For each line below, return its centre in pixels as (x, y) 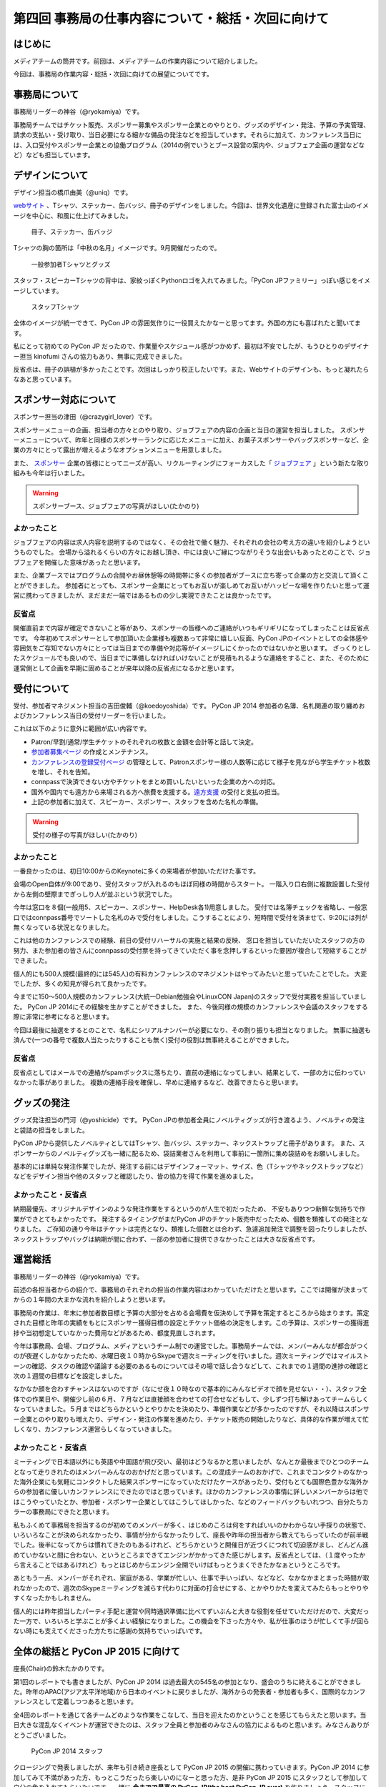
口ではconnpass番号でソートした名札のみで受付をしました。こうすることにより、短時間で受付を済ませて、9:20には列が (190, 917)
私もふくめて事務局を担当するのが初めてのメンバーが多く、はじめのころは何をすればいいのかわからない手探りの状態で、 (192, 1525)
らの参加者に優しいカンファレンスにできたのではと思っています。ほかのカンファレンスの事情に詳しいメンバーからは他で (191, 1492)
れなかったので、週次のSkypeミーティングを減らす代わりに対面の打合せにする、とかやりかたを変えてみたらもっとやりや (191, 1588)
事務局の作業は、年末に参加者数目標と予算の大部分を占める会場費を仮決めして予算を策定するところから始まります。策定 (191, 1312)
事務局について (46, 95)
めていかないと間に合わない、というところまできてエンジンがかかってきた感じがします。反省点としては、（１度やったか (189, 1555)
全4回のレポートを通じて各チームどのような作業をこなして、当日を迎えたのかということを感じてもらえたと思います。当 (190, 1715)
